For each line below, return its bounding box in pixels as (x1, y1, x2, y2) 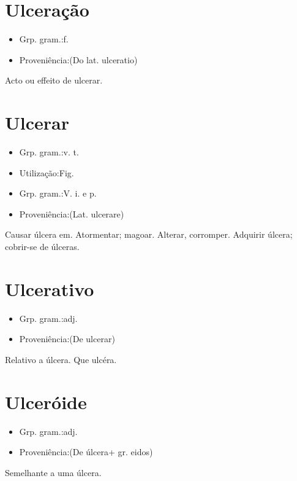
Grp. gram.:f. (19, 33, 69, 45)
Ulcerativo (5, 276, 94, 301)
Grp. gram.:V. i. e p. (19, 187, 97, 200)
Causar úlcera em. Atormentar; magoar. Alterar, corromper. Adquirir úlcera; (5, 228, 293, 241)
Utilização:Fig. (19, 166, 74, 179)
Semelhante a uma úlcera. (5, 466, 102, 479)
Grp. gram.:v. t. (19, 146, 79, 158)
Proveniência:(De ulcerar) (19, 332, 115, 345)
